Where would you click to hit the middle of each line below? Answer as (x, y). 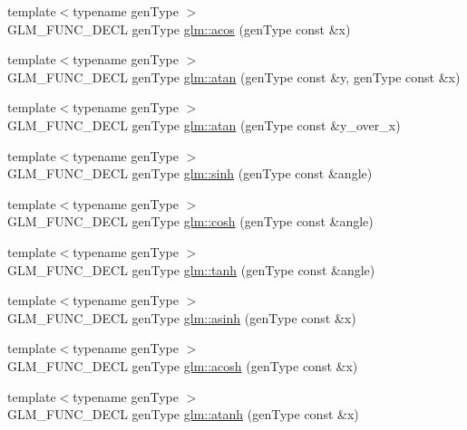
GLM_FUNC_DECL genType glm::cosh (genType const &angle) (190, 221)
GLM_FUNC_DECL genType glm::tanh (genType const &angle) (191, 269)
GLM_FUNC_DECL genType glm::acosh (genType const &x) (183, 365)
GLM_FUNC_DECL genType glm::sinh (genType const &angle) (190, 173)
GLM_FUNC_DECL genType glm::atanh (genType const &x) (183, 414)
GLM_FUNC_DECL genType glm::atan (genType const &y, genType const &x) (234, 76)
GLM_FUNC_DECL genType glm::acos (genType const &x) (179, 29)
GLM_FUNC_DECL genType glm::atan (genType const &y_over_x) (204, 124)
